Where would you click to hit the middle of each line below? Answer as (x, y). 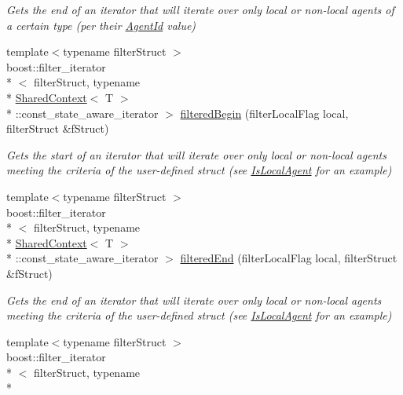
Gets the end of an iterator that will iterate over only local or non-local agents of (200, 9)
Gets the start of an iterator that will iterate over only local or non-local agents (196, 154)
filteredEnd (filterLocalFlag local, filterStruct (289, 258)
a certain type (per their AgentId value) (101, 25)
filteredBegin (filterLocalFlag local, (264, 113)
